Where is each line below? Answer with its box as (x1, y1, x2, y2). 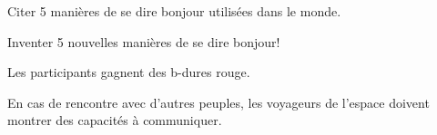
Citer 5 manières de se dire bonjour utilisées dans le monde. (7, 2, 341, 20)
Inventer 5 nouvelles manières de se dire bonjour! (7, 32, 280, 51)
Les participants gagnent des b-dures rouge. (7, 63, 250, 82)
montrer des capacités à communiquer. (7, 111, 222, 130)
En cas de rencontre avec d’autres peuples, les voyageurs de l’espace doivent (7, 92, 430, 111)
